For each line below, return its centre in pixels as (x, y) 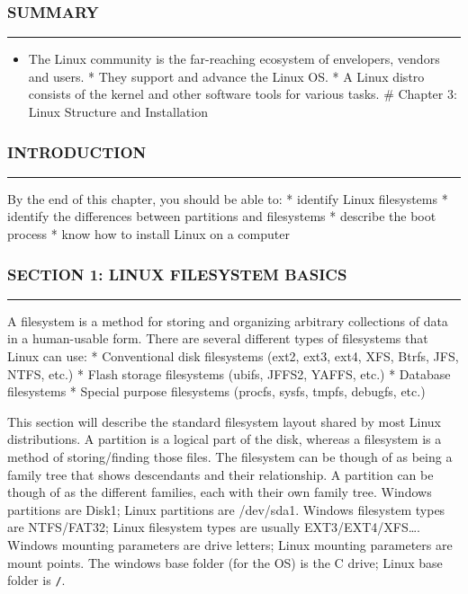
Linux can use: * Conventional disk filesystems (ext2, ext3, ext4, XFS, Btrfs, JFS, (233, 356)
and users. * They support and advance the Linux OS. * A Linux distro (226, 76)
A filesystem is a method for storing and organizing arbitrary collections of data (228, 320)
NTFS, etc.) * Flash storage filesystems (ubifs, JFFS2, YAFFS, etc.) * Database (229, 373)
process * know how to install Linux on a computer (148, 234)
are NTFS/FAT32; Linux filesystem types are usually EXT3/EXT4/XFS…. (214, 527)
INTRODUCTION (77, 151)
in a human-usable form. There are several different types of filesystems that (218, 338)
